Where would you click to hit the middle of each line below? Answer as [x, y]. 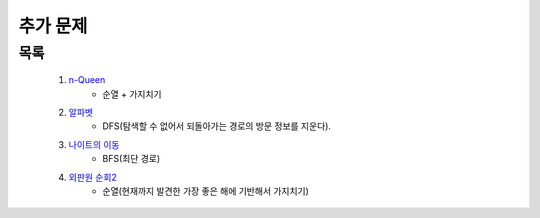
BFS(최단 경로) [131, 159]
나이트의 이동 [94, 144]
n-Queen [87, 80]
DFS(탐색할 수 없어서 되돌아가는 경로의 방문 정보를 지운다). [217, 126]
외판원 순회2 [92, 177]
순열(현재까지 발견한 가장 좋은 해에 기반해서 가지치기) [206, 191]
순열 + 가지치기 [132, 94]
